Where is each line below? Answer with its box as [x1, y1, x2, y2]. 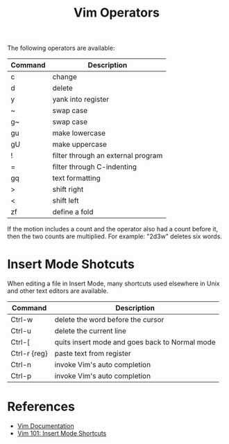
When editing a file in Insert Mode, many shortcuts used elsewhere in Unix [7, 279, 220, 288]
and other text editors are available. [7, 287, 109, 295]
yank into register [52, 95, 110, 105]
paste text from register [54, 348, 132, 358]
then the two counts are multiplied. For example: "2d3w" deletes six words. [7, 232, 222, 240]
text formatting [52, 173, 101, 183]
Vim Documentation [17, 422, 74, 430]
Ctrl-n [10, 360, 31, 370]
